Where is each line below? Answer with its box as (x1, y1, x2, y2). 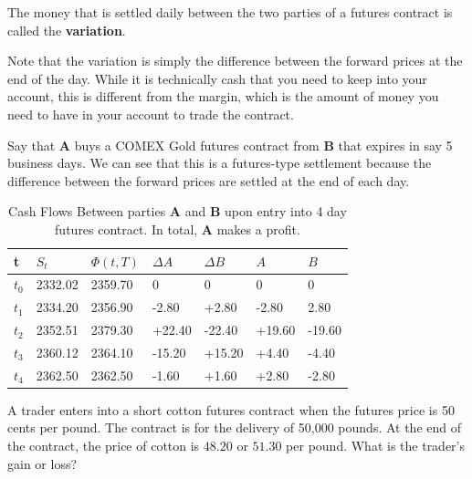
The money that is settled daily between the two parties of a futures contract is (7, 3, 453, 21)
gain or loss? (7, 453, 78, 473)
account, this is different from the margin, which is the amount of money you (7, 87, 439, 106)
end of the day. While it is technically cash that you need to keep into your (7, 68, 427, 88)
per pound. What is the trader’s (286, 436, 466, 455)
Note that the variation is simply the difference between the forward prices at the (7, 51, 463, 70)
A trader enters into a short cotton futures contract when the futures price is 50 (7, 400, 455, 419)
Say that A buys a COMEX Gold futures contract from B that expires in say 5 (7, 135, 453, 154)
